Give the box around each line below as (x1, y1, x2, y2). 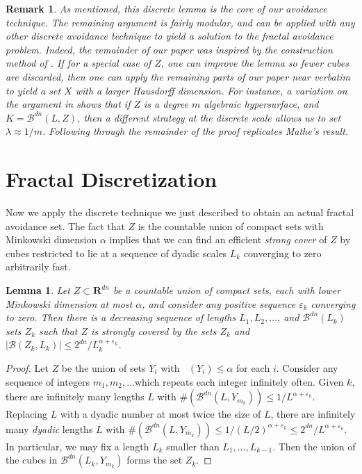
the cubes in (6, 452, 58, 467)
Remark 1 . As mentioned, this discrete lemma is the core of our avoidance (6, 1, 327, 15)
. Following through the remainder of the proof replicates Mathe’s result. (42, 124, 349, 138)
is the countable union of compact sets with (138, 218, 324, 233)
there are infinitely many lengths (6, 389, 145, 404)
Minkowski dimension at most (6, 296, 133, 311)
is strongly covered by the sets (91, 323, 217, 338)
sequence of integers (6, 374, 90, 389)
